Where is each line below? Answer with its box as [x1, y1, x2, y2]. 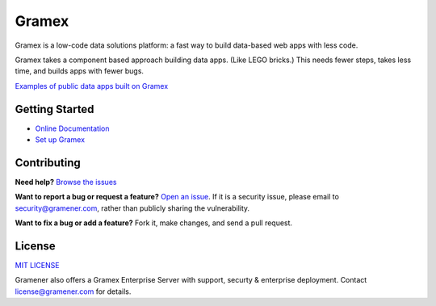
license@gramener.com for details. [15, 287, 132, 296]
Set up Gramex [35, 135, 85, 145]
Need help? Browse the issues [15, 177, 117, 187]
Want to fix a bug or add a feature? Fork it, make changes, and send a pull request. [15, 218, 293, 228]
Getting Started [15, 102, 94, 116]
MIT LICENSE [15, 261, 60, 270]
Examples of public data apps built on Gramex [15, 81, 169, 90]
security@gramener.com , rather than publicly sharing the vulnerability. [15, 203, 250, 213]
